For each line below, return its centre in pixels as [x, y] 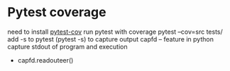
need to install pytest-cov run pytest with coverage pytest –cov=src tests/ [115, 32]
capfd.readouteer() [45, 60]
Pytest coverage [57, 12]
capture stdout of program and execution [67, 46]
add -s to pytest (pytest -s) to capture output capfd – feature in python [111, 39]
